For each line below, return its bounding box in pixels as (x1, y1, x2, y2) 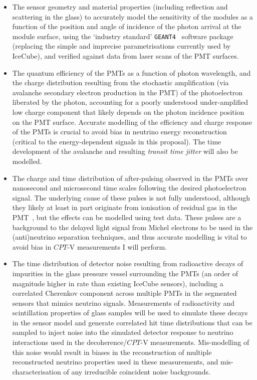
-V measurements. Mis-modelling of (140, 337, 249, 347)
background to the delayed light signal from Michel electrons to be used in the (12, 222, 253, 232)
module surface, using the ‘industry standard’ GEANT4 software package (12, 31, 233, 41)
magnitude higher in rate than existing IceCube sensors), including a (12, 278, 223, 288)
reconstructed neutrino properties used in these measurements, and (12, 356, 218, 367)
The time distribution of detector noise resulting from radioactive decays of (12, 258, 243, 269)
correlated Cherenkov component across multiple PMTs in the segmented (12, 288, 237, 298)
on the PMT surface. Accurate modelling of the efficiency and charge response (12, 116, 252, 127)
